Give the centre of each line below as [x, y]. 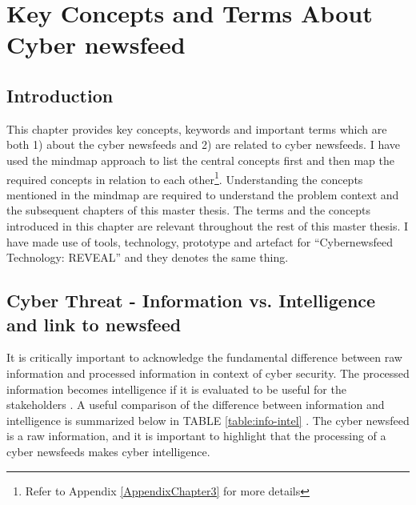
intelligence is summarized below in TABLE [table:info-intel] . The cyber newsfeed [208, 420]
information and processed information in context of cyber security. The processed [208, 373]
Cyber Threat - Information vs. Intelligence [191, 301]
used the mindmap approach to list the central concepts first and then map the [200, 160]
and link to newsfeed [94, 324]
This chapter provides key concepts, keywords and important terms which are [197, 128]
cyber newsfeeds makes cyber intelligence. [108, 451]
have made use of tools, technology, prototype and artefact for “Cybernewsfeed [200, 241]
